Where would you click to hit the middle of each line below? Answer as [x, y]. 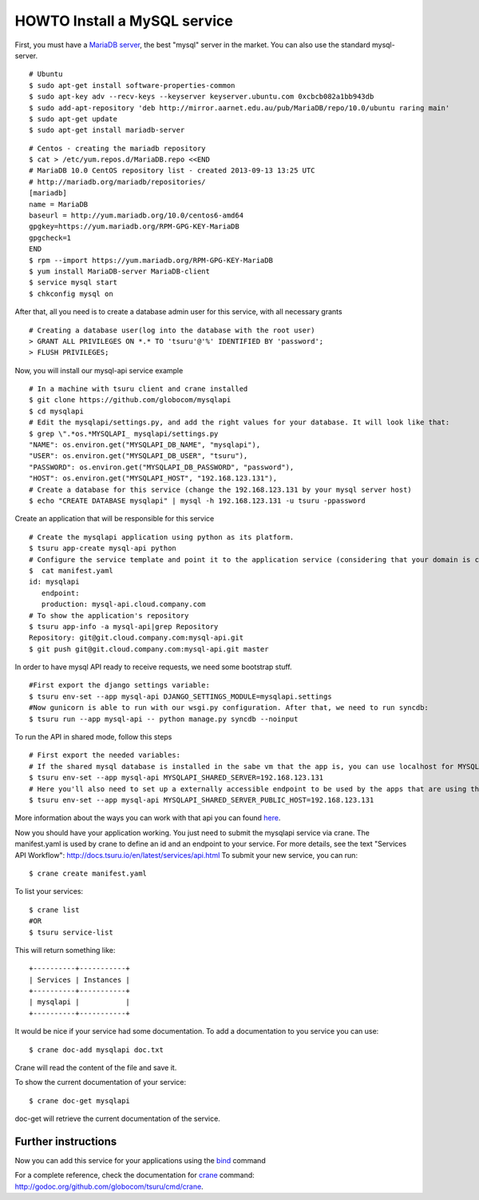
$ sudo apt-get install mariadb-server [107, 130]
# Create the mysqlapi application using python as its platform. [162, 537]
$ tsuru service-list [71, 932]
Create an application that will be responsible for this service [115, 519]
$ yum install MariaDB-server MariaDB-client [120, 271]
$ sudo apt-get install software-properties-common [132, 85]
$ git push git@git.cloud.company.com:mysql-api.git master [149, 649]
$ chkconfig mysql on [71, 293]
